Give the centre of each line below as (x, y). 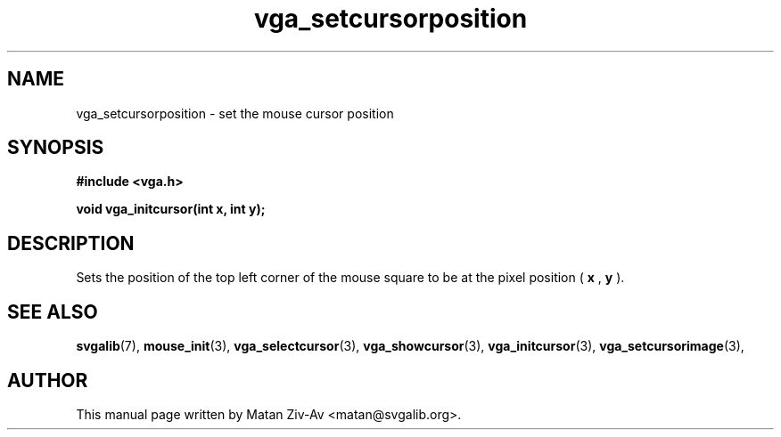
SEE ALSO (53, 312)
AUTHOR (48, 380)
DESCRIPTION (71, 243)
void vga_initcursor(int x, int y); (171, 209)
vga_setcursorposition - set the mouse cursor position (235, 113)
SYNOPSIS (56, 148)
